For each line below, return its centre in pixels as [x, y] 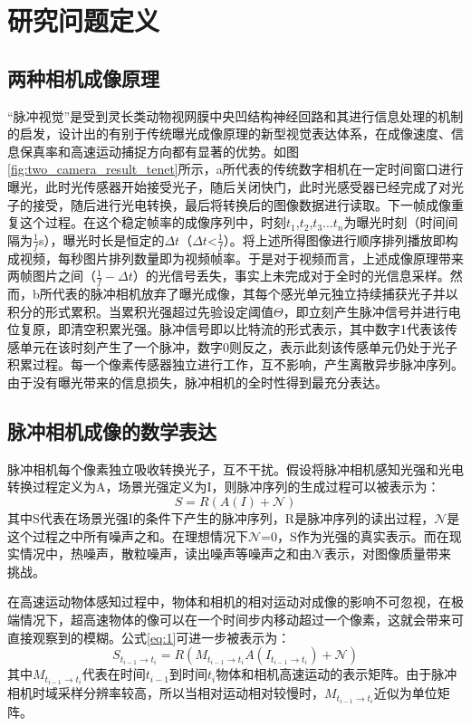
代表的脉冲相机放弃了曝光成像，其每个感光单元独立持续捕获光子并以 [255, 293]
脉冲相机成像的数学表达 [112, 430]
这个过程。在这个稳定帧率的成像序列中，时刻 [153, 222]
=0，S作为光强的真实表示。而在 [355, 535]
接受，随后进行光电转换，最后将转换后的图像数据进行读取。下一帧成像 [241, 204]
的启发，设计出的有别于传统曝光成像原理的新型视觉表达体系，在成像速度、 [229, 134]
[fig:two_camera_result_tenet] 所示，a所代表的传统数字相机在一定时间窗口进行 [235, 169]
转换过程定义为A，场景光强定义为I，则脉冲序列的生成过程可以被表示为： [224, 487]
